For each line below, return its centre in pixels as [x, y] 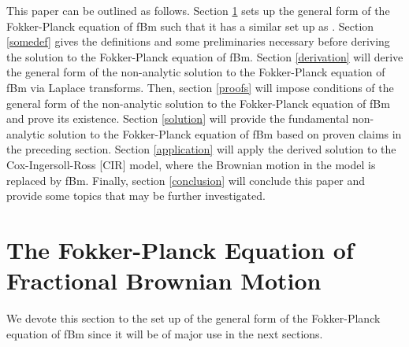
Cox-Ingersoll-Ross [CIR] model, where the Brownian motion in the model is [191, 164]
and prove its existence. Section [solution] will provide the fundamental [178, 118]
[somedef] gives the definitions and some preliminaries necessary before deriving [198, 41]
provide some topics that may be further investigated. [136, 196]
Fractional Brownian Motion [164, 281]
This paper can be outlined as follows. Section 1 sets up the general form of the [198, 10]
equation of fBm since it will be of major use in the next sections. [165, 333]
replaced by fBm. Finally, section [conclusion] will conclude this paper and [186, 180]
